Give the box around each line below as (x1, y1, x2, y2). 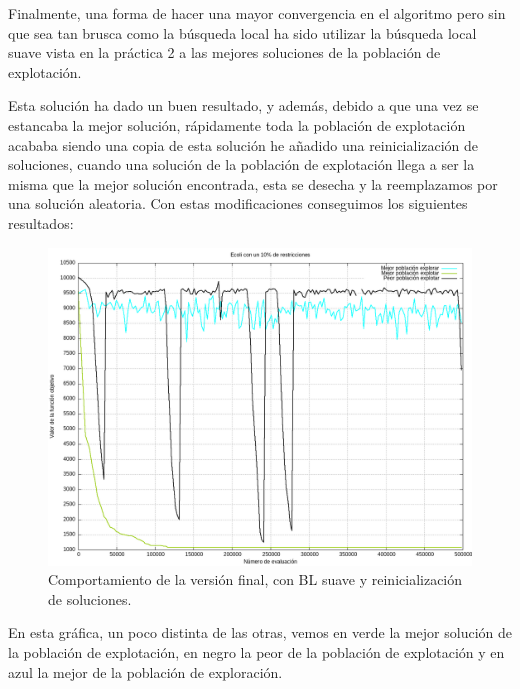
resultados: (8, 212, 74, 233)
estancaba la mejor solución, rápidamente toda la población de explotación (8, 114, 466, 135)
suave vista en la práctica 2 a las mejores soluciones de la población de (8, 42, 441, 63)
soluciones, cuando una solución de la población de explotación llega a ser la (8, 154, 475, 175)
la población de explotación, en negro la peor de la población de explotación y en (8, 641, 505, 662)
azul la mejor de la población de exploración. (8, 661, 283, 682)
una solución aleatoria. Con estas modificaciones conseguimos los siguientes (8, 193, 468, 214)
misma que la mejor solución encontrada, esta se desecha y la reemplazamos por (8, 173, 498, 194)
